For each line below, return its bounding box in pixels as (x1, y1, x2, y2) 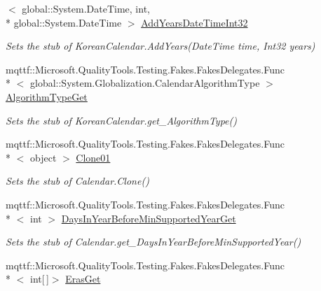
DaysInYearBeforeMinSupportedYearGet (61, 211, 236, 225)
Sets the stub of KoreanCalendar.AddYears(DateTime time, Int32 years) (6, 38, 315, 53)
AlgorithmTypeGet (6, 89, 88, 104)
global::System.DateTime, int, (22, 1, 150, 15)
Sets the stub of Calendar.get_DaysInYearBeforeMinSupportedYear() (6, 234, 301, 249)
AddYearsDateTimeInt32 (141, 15, 248, 29)
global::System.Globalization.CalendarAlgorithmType (29, 76, 260, 90)
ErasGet (65, 271, 101, 286)
